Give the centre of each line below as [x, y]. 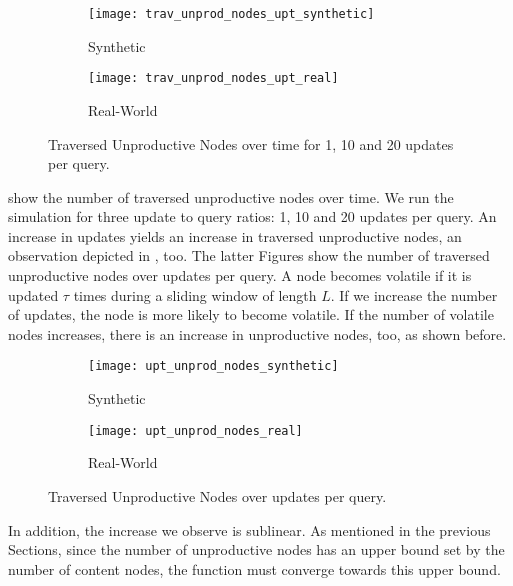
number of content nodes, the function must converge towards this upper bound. [254, 568]
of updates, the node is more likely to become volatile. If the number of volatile [251, 314]
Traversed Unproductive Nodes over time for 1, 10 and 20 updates [251, 143]
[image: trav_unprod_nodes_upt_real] [213, 78]
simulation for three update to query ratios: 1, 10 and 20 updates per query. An [252, 216]
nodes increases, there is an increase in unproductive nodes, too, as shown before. [257, 333]
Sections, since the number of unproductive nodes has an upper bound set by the [256, 549]
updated [33, 294]
